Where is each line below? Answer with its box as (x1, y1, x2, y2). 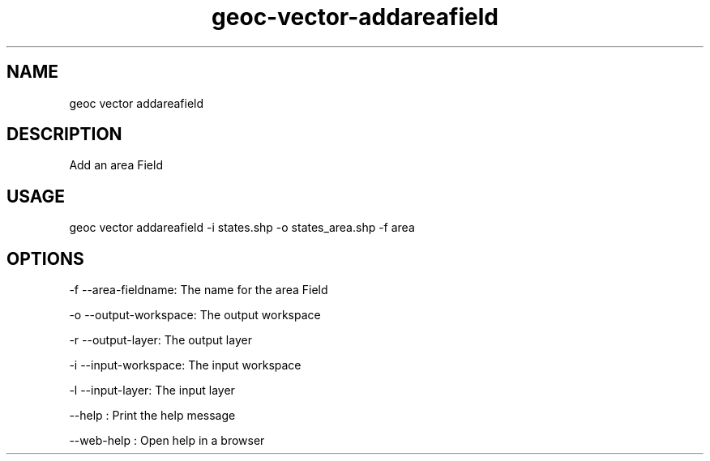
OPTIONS (6, 248, 84, 269)
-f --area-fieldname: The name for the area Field (69, 283, 328, 297)
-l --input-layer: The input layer (69, 383, 235, 398)
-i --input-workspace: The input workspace (69, 358, 302, 373)
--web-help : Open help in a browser (69, 433, 265, 448)
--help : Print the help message (69, 408, 236, 423)
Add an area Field (69, 158, 163, 173)
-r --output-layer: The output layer (69, 333, 252, 348)
